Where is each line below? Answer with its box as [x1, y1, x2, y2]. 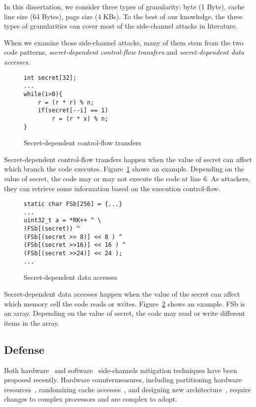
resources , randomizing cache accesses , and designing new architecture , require [4, 384, 251, 394]
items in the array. [4, 317, 60, 328]
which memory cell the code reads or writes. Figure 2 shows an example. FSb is [4, 298, 245, 308]
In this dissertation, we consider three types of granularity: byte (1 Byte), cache [4, 1, 245, 11]
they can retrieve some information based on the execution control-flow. [4, 183, 221, 193]
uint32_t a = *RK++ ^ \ [24, 217, 101, 224]
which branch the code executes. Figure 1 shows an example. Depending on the [4, 164, 244, 174]
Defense [4, 341, 45, 357]
